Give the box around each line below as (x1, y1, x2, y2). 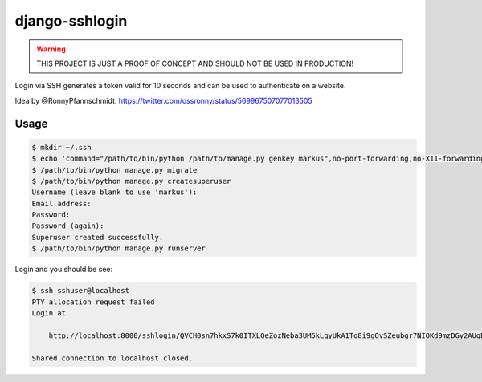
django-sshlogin (14, 12, 128, 30)
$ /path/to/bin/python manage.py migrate (31, 165, 198, 174)
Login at (31, 308, 67, 317)
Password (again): (31, 221, 104, 230)
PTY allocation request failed (31, 297, 156, 307)
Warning (36, 44, 66, 54)
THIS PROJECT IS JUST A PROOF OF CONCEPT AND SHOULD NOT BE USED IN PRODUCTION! (36, 59, 354, 68)
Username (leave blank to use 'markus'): (31, 188, 198, 197)
